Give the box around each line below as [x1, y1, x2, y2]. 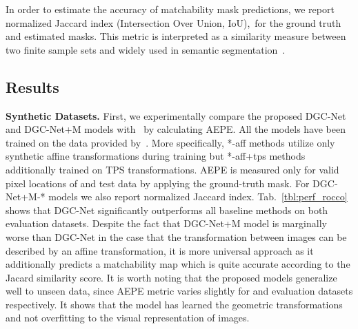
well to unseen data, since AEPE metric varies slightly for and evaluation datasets [6, 284, 353, 298]
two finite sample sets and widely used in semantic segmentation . [6, 42, 286, 56]
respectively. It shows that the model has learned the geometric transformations [6, 297, 343, 311]
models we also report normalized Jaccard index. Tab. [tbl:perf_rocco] [48, 189, 348, 204]
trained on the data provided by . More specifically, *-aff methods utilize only [6, 135, 335, 149]
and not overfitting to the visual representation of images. [6, 310, 250, 325]
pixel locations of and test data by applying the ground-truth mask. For [6, 176, 310, 190]
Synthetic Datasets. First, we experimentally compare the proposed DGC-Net [6, 108, 346, 123]
